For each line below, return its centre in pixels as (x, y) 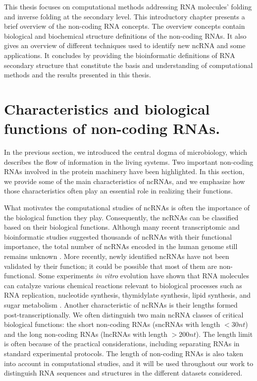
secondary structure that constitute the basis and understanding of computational (128, 65)
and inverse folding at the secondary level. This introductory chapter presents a (125, 16)
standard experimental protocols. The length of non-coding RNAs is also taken (124, 353)
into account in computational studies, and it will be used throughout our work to (129, 363)
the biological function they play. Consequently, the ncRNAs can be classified (121, 217)
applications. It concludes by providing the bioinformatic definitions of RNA (120, 55)
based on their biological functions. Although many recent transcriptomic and (122, 227)
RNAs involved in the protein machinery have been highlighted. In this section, (124, 171)
